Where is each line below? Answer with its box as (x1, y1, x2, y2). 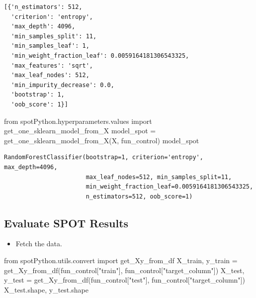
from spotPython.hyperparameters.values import (4, 115, 152, 126)
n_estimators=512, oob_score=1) (85, 193, 193, 200)
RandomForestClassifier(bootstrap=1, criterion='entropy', (4, 154, 203, 161)
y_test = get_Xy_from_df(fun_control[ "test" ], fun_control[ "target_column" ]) (4, 275, 245, 285)
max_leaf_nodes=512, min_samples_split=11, (85, 173, 232, 181)
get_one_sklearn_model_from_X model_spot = (4, 125, 156, 136)
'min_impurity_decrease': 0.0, (11, 81, 114, 89)
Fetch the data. (15, 238, 62, 249)
